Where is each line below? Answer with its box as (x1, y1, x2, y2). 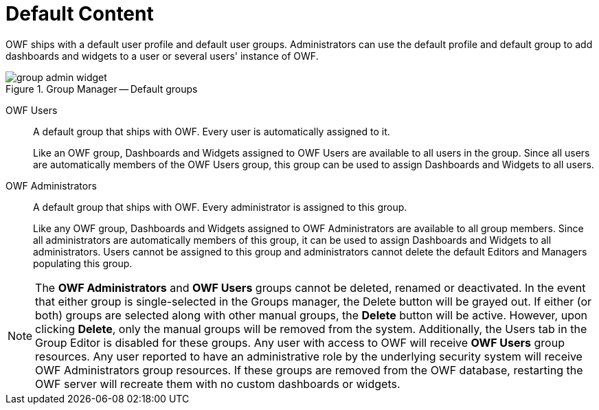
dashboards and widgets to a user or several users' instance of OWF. (5, 49, 319, 62)
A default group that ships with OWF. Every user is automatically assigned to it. (33, 125, 390, 137)
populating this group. (33, 257, 133, 269)
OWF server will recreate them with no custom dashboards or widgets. (35, 376, 400, 391)
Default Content (5, 2, 154, 25)
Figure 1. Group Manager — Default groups (5, 82, 198, 95)
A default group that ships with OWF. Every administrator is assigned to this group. (33, 201, 407, 213)
